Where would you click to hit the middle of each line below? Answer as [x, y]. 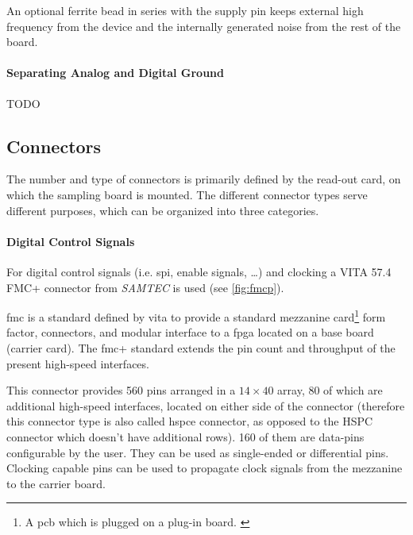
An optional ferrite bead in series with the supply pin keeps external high [185, 10]
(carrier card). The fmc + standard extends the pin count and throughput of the [201, 347]
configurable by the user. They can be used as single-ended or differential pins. [198, 452]
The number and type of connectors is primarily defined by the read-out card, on [204, 179]
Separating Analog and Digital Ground [116, 73]
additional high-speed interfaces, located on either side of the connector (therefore [206, 405]
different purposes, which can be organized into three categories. [163, 210]
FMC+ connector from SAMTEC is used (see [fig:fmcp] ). [145, 287]
